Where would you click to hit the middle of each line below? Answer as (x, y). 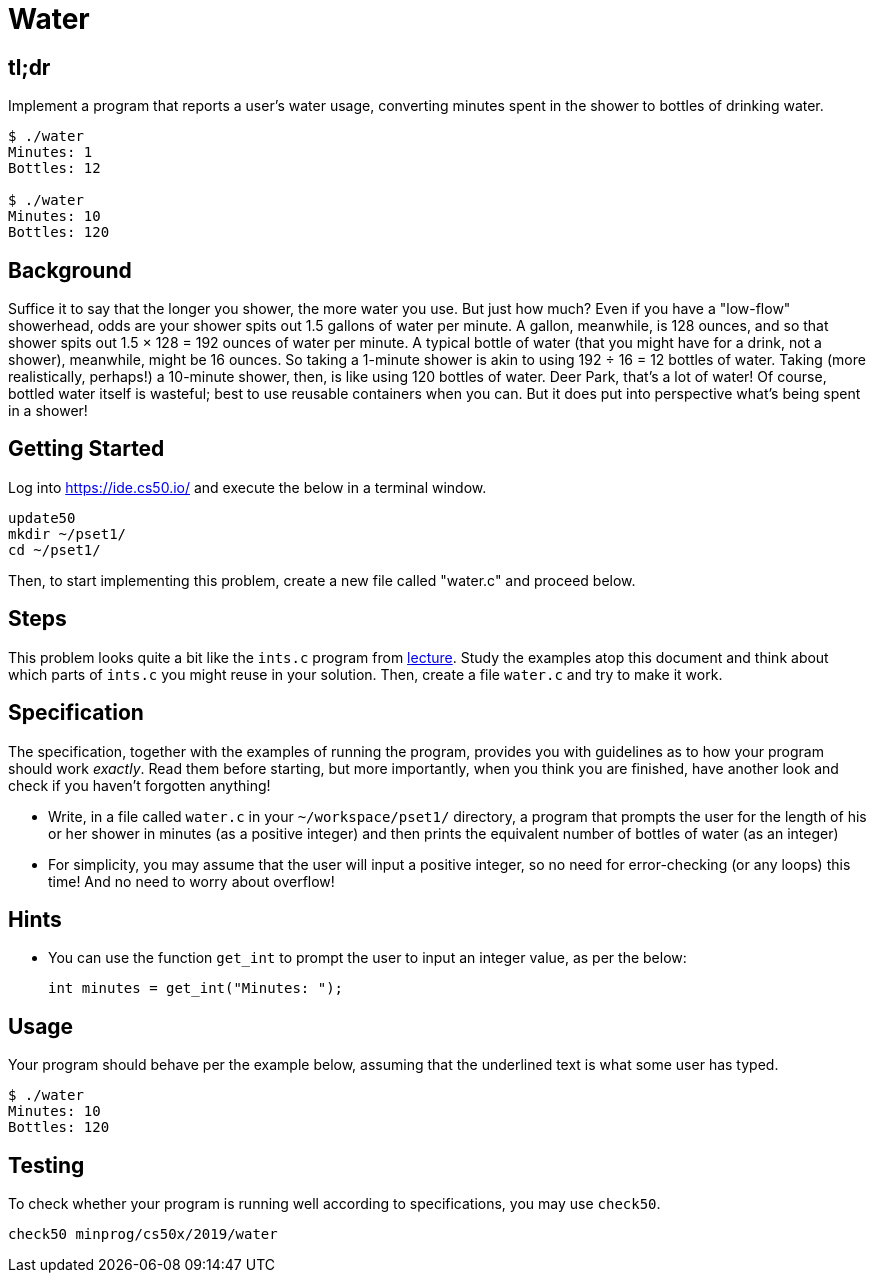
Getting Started (86, 449)
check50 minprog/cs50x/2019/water (143, 1234)
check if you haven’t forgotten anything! (139, 785)
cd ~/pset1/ (54, 549)
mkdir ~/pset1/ (67, 533)
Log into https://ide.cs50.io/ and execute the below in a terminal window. (247, 487)
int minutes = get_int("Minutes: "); (196, 988)
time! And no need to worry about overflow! (191, 881)
